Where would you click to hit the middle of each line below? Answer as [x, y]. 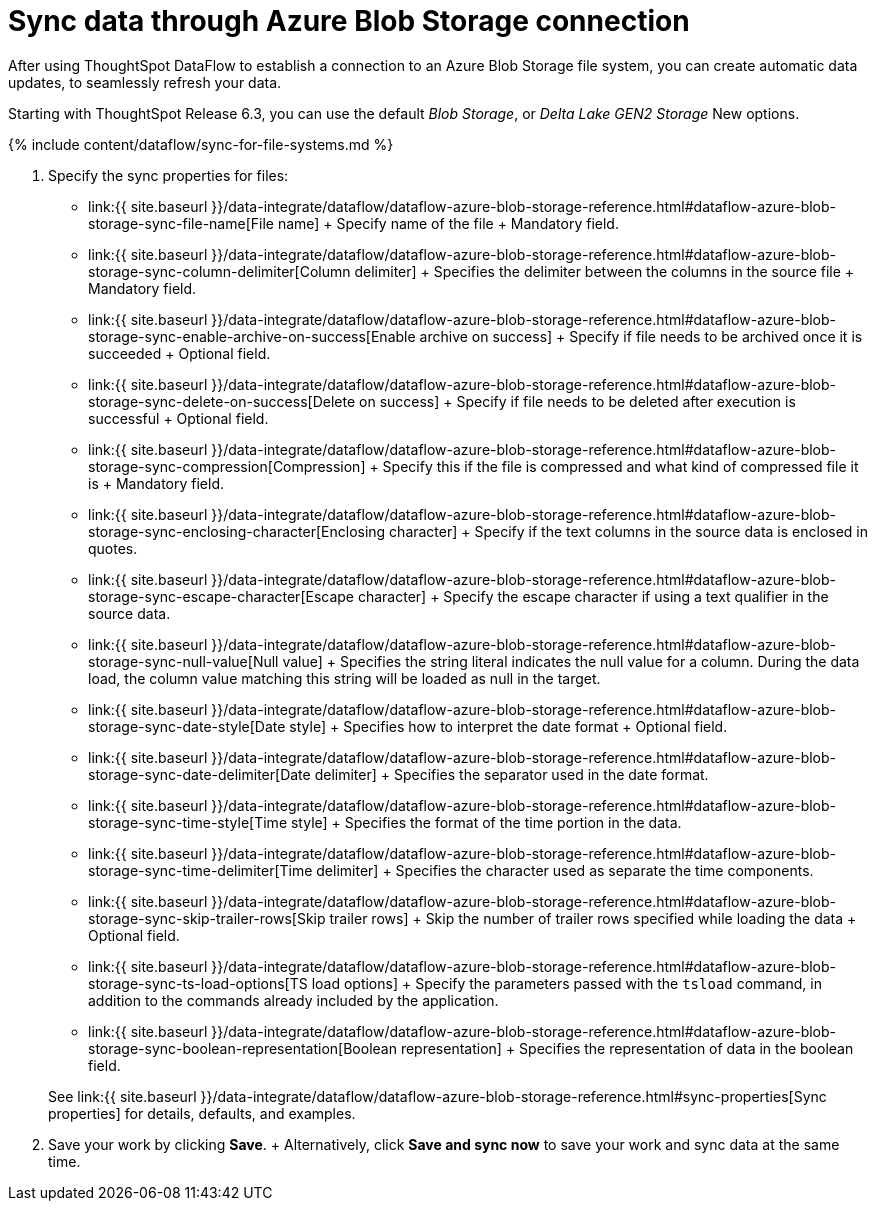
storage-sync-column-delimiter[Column [219, 271]
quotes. [113, 548]
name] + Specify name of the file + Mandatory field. [448, 223]
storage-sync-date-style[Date [187, 726]
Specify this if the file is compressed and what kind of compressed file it [620, 466]
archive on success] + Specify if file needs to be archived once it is [641, 336]
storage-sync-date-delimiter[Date [199, 774]
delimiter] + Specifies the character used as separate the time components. [565, 870]
